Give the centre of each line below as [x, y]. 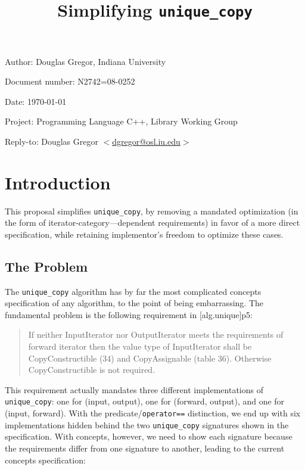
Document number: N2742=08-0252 [70, 81]
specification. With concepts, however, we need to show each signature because [149, 436]
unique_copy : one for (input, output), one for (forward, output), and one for [145, 401]
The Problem [46, 266]
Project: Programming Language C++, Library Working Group [121, 121]
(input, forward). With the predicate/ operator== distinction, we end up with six [153, 413]
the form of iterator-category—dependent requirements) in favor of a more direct [152, 222]
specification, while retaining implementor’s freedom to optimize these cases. [144, 234]
